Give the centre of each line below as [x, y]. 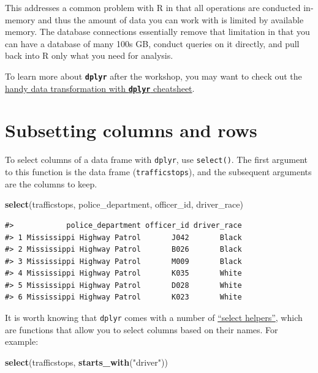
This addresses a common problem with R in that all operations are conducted [153, 7]
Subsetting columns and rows [131, 130]
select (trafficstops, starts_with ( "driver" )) [86, 362]
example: [22, 341]
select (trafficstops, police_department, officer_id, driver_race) [124, 204]
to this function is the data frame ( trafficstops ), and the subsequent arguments [158, 172]
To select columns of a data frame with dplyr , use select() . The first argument [157, 160]
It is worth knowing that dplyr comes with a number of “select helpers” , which [154, 318]
